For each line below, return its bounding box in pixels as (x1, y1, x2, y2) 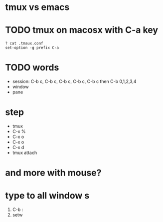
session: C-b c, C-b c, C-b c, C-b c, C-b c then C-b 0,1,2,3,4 (12, 78, 137, 84)
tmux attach (12, 149, 37, 155)
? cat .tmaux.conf (5, 41, 43, 46)
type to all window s (5, 190, 90, 201)
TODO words (5, 62, 59, 73)
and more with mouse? (5, 167, 102, 178)
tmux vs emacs (5, 1, 70, 13)
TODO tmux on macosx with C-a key (5, 24, 159, 36)
